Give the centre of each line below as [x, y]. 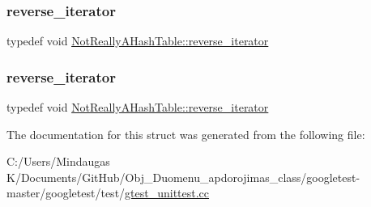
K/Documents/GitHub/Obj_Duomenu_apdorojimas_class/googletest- [183, 177]
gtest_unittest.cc [167, 193]
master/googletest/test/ [66, 193]
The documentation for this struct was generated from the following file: [186, 134]
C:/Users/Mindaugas [58, 161]
